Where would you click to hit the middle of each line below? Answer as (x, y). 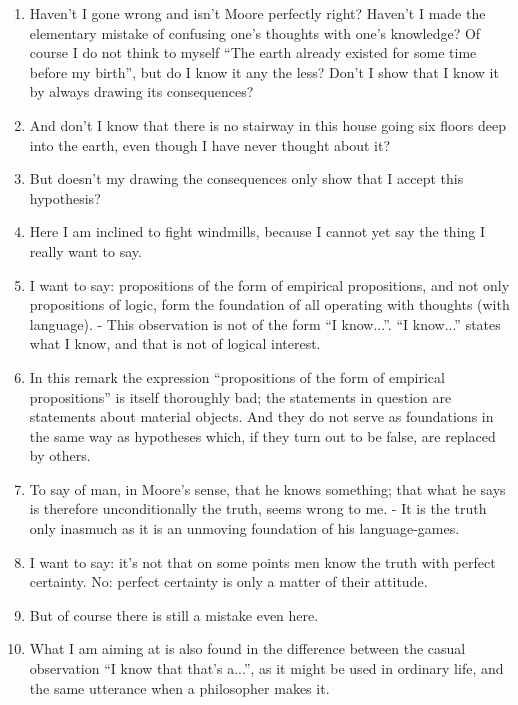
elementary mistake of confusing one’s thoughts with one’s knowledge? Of (255, 32)
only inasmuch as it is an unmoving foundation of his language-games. (244, 528)
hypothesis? (65, 197)
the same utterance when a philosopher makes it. (179, 687)
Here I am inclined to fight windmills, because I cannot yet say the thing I (257, 231)
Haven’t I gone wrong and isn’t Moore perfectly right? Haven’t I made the (257, 13)
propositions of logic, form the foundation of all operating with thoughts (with (269, 304)
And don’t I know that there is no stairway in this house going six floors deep (267, 124)
